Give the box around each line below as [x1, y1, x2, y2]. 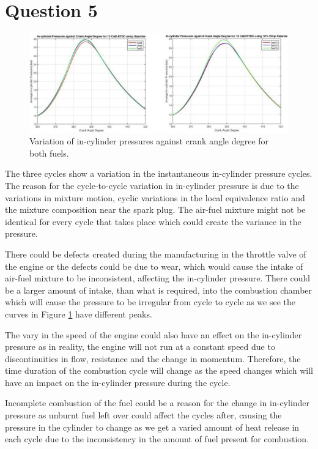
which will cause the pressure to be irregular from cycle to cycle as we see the [5, 295, 295, 308]
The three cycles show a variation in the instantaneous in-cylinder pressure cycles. [5, 167, 312, 180]
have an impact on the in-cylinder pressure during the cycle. [5, 376, 231, 388]
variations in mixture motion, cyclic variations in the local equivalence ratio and [5, 191, 305, 204]
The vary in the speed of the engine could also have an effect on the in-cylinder [5, 328, 302, 341]
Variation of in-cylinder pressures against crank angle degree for [29, 135, 269, 147]
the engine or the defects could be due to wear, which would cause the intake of [5, 259, 303, 272]
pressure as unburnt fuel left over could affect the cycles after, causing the [5, 409, 282, 421]
